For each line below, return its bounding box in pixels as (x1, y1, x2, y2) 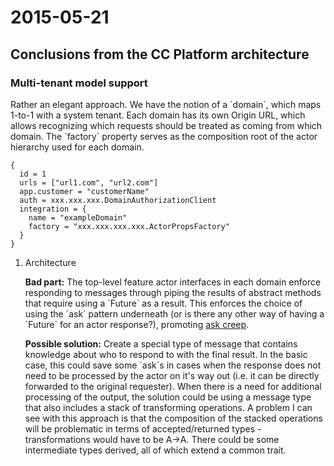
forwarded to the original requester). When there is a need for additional (24, 380, 322, 392)
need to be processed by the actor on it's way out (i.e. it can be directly (24, 369, 320, 381)
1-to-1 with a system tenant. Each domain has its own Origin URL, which (10, 109, 306, 121)
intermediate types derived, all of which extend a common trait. (24, 444, 287, 456)
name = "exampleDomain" (28, 212, 128, 223)
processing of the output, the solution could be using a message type (24, 391, 312, 403)
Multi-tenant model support (10, 76, 148, 90)
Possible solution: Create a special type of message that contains (24, 337, 298, 350)
